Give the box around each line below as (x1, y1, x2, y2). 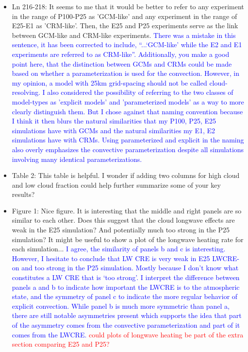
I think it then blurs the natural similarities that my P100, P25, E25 (12, 116, 216, 126)
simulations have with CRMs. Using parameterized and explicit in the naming (12, 135, 244, 145)
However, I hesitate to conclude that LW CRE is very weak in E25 (12, 253, 210, 263)
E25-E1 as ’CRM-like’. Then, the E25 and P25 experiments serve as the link (12, 20, 238, 31)
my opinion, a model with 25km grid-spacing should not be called (12, 77, 207, 88)
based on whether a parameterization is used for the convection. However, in (12, 68, 240, 78)
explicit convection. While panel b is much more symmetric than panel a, (12, 300, 230, 311)
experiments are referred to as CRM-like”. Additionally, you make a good (12, 49, 230, 59)
